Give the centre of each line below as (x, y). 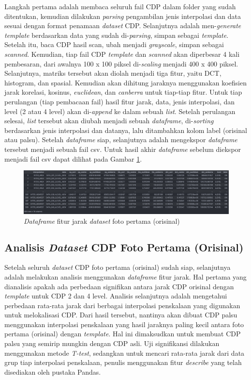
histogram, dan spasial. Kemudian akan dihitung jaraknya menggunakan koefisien (125, 82)
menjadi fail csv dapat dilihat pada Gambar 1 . (73, 158)
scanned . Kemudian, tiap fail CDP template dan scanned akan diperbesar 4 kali (122, 54)
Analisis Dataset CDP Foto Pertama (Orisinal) (124, 247)
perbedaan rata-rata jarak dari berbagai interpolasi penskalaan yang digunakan (122, 305)
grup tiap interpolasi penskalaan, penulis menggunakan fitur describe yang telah (123, 362)
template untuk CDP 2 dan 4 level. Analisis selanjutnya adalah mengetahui (116, 296)
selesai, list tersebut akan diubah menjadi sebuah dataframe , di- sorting (109, 121)
